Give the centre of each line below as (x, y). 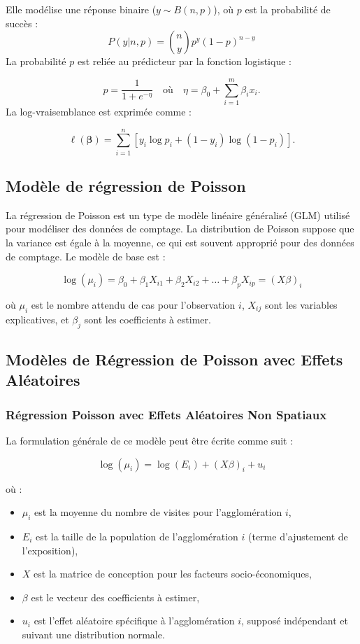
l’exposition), (50, 550)
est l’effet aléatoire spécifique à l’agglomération (134, 621)
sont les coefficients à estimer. (147, 319)
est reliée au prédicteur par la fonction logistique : (184, 61)
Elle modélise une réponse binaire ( (81, 9)
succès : (22, 23)
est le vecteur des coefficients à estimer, (115, 597)
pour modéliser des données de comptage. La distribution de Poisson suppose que (180, 229)
